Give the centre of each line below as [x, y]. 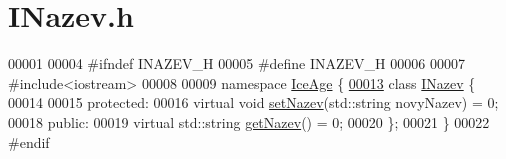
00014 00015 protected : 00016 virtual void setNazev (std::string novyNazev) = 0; [253, 102]
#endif [29, 141]
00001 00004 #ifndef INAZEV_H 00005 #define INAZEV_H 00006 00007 [236, 63]
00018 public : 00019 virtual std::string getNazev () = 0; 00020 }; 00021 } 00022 [249, 121]
